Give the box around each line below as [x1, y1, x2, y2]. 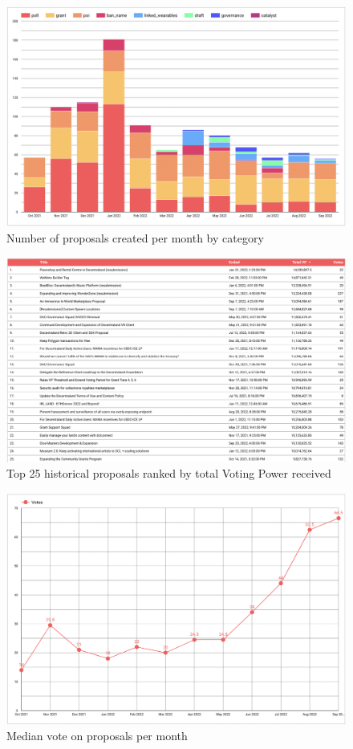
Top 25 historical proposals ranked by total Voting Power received [6, 465, 331, 482]
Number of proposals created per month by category [6, 229, 264, 246]
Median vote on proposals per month [6, 727, 188, 744]
